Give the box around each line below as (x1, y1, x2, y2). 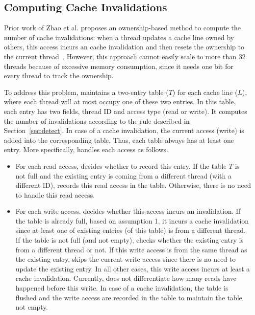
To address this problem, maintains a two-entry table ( (4, 87, 169, 97)
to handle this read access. (15, 189, 95, 200)
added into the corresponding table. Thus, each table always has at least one (4, 135, 234, 145)
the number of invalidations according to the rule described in (4, 115, 190, 126)
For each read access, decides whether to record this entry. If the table (15, 160, 227, 171)
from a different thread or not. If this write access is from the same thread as (15, 244, 247, 254)
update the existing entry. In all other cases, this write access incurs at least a (15, 263, 250, 273)
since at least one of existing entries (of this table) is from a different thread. (15, 225, 246, 235)
